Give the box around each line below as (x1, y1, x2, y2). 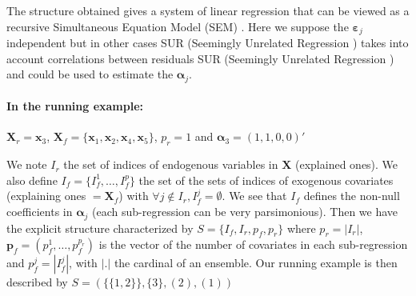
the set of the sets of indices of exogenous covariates (138, 171, 394, 188)
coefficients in (6, 203, 73, 220)
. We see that (222, 187, 287, 204)
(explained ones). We (295, 156, 398, 173)
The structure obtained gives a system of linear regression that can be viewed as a (6, 2, 410, 18)
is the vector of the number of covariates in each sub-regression (98, 236, 408, 253)
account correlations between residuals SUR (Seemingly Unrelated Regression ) (6, 50, 394, 66)
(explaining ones (6, 187, 86, 204)
